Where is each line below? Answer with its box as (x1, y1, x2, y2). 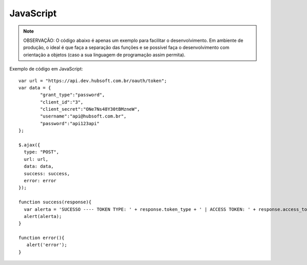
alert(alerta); (24, 213, 62, 219)
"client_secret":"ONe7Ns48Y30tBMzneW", (40, 106, 140, 112)
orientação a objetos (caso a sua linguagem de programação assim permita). (23, 52, 186, 58)
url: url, (24, 156, 49, 162)
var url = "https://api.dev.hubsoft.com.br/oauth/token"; (18, 78, 167, 84)
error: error (24, 178, 57, 183)
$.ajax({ (18, 142, 40, 148)
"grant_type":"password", (40, 92, 105, 98)
